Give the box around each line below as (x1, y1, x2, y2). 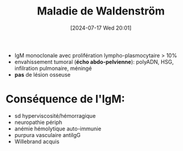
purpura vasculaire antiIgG (14, 131, 81, 138)
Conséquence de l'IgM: (5, 92, 125, 106)
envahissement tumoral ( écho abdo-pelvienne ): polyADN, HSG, (14, 58, 174, 65)
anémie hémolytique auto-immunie (14, 125, 101, 132)
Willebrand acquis (14, 138, 60, 145)
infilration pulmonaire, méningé (14, 65, 92, 72)
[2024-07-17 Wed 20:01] (70, 24, 132, 31)
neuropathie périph (14, 118, 63, 126)
